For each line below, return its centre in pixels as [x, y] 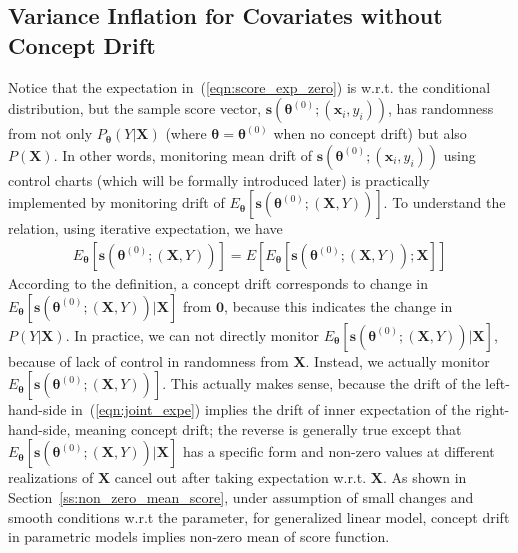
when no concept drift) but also [370, 133]
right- [492, 409]
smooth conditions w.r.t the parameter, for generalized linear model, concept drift [259, 516]
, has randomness [441, 108]
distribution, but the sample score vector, [135, 108]
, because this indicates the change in [338, 305]
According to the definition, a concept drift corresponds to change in [218, 283]
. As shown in [424, 477]
